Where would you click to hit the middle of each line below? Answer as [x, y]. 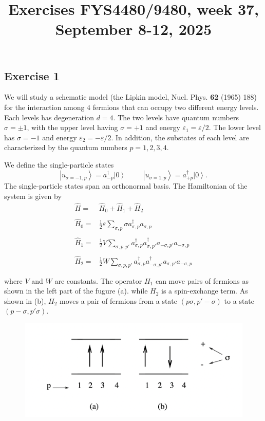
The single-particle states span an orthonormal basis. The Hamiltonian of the [126, 186]
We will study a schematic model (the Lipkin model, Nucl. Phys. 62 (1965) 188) [130, 97]
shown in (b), [25, 300]
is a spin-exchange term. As [205, 291]
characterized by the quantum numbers [66, 147]
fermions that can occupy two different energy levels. [176, 107]
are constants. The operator [98, 280]
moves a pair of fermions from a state [119, 300]
